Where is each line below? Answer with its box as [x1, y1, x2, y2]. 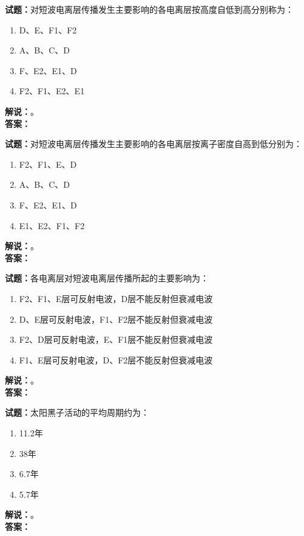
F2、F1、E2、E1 [19, 84, 85, 97]
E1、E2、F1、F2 [19, 219, 85, 232]
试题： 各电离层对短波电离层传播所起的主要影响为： [5, 272, 209, 284]
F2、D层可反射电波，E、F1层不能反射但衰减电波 [19, 333, 213, 346]
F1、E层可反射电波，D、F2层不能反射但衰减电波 [19, 353, 213, 366]
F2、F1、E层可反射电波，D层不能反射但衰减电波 [19, 292, 213, 304]
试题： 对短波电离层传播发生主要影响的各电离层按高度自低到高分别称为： [5, 3, 294, 15]
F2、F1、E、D [19, 157, 77, 170]
